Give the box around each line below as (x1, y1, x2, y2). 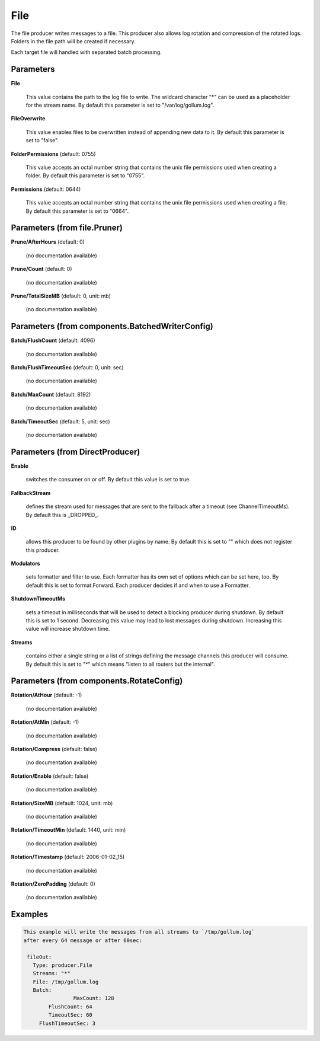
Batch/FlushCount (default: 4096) (11, 337, 95, 344)
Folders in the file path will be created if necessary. (11, 37, 136, 44)
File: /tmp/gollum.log (33, 978, 99, 985)
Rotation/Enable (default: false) (11, 772, 89, 780)
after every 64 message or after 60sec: (23, 937, 142, 944)
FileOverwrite (11, 115, 46, 122)
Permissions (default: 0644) (11, 186, 81, 193)
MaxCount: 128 (73, 995, 115, 1002)
